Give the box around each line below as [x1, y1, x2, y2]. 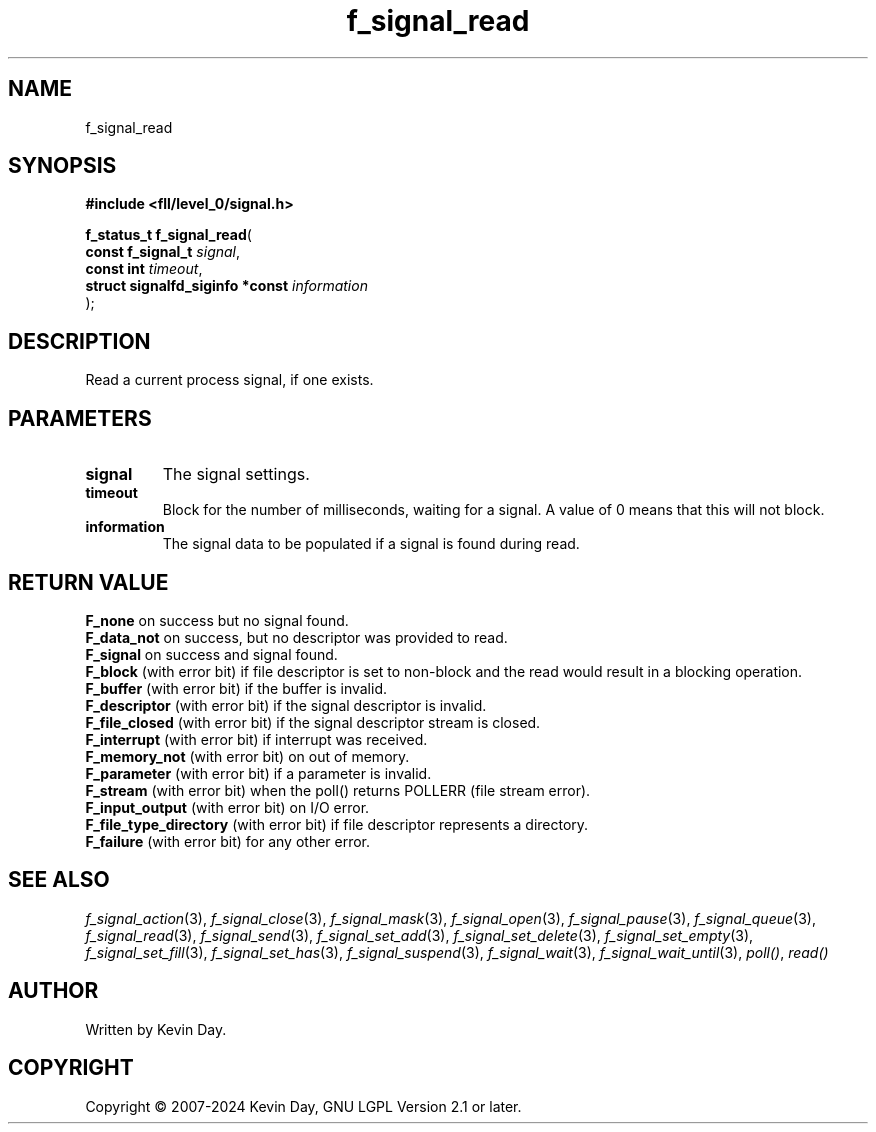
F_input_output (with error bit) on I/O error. [85, 798, 370, 816]
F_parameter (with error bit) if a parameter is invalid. [85, 764, 432, 782]
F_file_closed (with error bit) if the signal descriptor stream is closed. [85, 713, 541, 731]
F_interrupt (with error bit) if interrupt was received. [85, 730, 428, 748]
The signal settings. [162, 464, 310, 485]
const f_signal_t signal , [85, 243, 241, 261]
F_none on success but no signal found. [85, 611, 349, 629]
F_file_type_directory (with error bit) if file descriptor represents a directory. [85, 815, 589, 833]
